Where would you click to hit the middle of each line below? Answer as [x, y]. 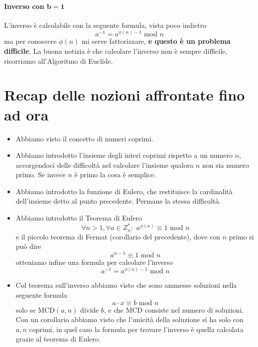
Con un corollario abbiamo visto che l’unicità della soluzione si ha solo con [129, 319]
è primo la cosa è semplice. [115, 174]
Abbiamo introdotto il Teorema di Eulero [79, 218]
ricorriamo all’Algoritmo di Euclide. [59, 60]
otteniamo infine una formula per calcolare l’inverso [94, 262]
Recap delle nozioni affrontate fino [125, 95]
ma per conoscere [30, 41]
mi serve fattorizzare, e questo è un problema [156, 41]
